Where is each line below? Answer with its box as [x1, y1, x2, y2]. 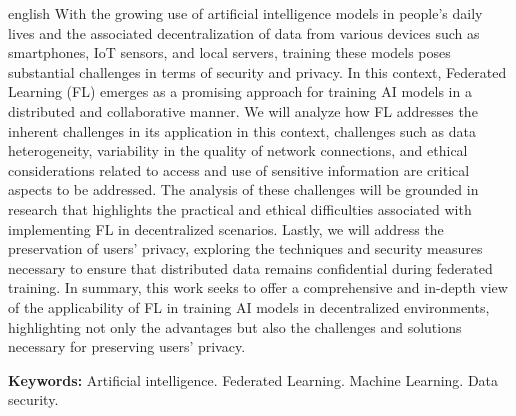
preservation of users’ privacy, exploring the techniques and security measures [8, 238, 483, 259]
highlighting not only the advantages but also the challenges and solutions [8, 316, 462, 337]
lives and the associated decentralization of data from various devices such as [8, 22, 480, 43]
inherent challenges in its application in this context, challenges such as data [8, 120, 476, 141]
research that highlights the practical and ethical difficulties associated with [8, 198, 472, 219]
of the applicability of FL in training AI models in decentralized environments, [8, 296, 490, 317]
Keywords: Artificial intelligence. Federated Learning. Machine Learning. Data [8, 369, 499, 390]
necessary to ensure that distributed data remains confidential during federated [8, 257, 493, 278]
